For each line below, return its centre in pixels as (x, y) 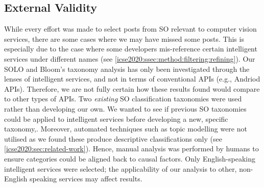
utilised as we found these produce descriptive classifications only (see (113, 138)
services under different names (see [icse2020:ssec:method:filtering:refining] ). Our (130, 58)
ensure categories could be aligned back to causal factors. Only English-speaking (130, 158)
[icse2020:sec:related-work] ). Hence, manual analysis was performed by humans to (131, 149)
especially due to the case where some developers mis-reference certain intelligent (131, 49)
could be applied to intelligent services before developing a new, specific (116, 118)
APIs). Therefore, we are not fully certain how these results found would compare (132, 88)
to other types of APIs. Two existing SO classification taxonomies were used (123, 99)
